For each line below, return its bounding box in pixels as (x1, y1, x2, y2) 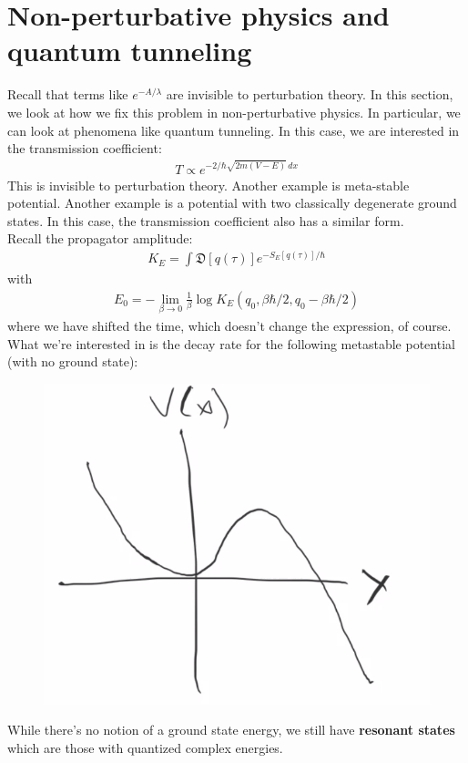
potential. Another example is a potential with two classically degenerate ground (7, 193, 457, 212)
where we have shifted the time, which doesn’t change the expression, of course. (7, 315, 452, 335)
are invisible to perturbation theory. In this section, (166, 85, 453, 104)
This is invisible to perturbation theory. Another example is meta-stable (7, 175, 410, 194)
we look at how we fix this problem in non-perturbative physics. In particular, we (7, 102, 461, 121)
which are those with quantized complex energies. (7, 737, 283, 757)
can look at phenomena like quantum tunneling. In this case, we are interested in (7, 120, 460, 139)
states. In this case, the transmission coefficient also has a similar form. (7, 211, 404, 230)
